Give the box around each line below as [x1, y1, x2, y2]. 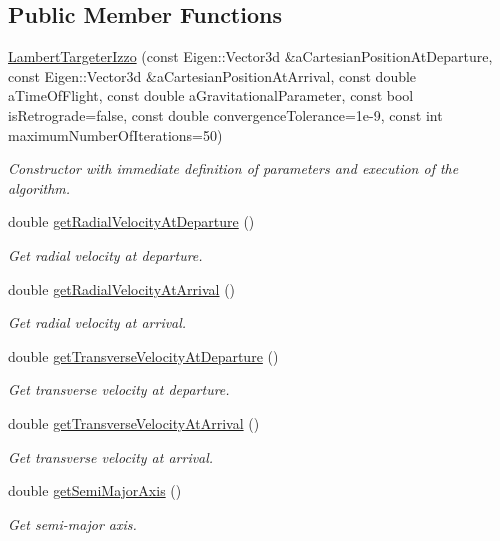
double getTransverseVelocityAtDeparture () [8, 345, 279, 366]
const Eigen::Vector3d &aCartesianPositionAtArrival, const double [8, 65, 417, 86]
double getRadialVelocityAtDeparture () [8, 211, 255, 232]
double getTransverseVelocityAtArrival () [8, 412, 260, 433]
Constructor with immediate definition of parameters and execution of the [8, 158, 459, 179]
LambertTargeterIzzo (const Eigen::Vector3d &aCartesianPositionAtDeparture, [8, 46, 493, 67]
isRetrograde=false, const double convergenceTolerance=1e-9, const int [8, 104, 443, 125]
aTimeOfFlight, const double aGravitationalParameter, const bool [8, 85, 414, 106]
